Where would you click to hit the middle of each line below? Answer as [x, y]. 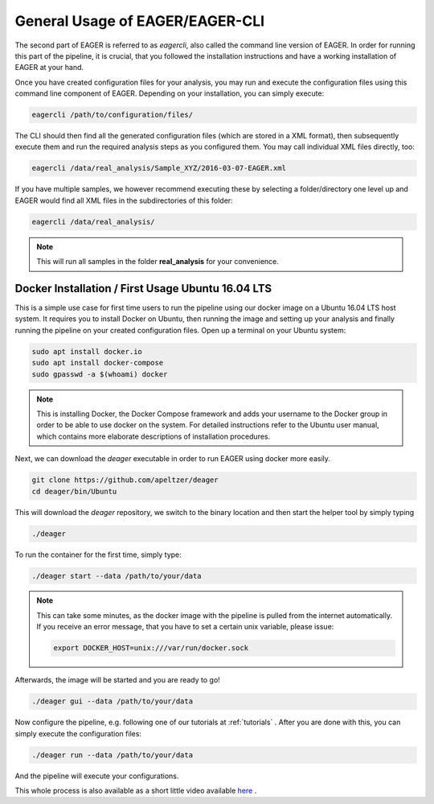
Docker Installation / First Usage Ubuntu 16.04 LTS [143, 289]
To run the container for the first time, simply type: [98, 555]
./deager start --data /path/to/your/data [117, 576]
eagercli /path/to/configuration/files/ [112, 115]
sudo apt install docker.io [87, 351]
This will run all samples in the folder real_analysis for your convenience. [158, 262]
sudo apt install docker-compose [98, 363]
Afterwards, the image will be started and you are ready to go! [117, 680]
